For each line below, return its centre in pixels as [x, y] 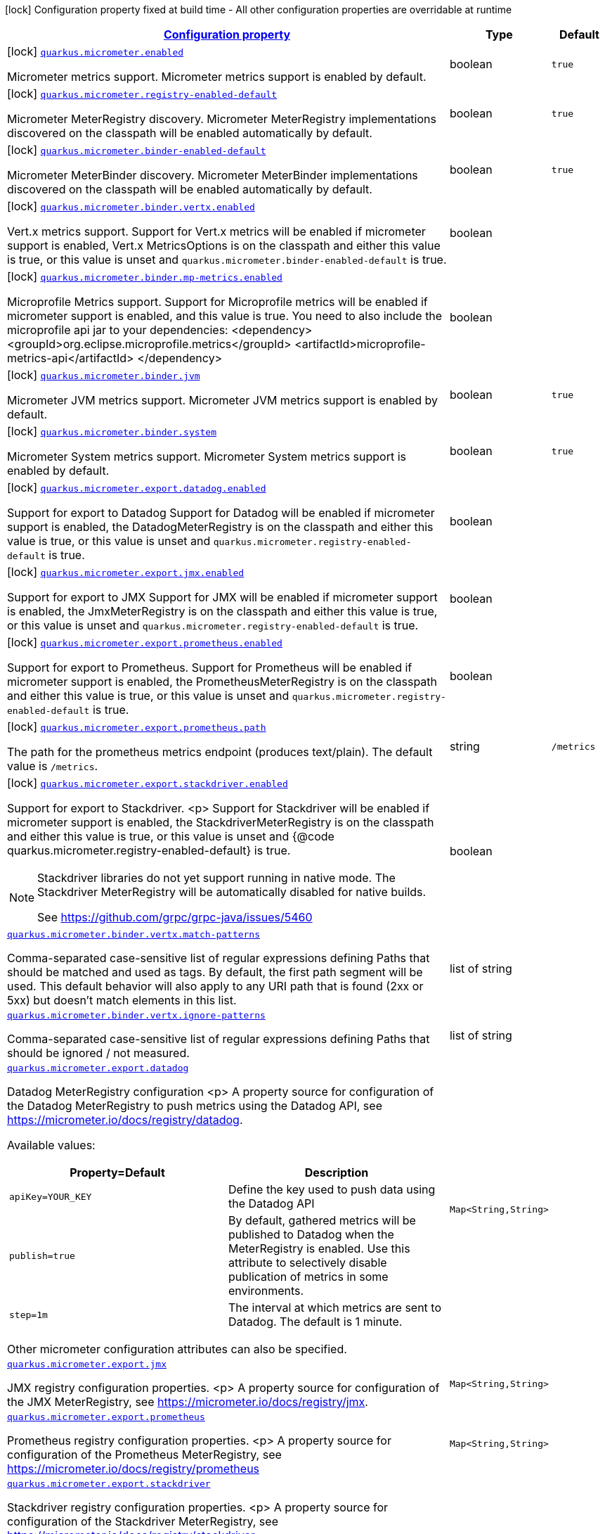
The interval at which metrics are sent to [335, 1308]
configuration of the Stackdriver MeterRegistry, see [143, 1521]
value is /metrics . [53, 766]
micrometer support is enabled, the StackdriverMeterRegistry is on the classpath [221, 822]
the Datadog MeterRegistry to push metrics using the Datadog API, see [195, 1106]
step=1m [28, 1315]
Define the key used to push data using [332, 1189]
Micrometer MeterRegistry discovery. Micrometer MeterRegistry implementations [222, 119]
